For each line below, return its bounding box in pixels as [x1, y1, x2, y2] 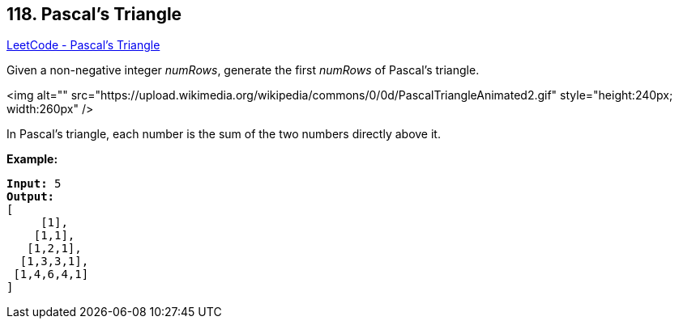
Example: [6, 152, 58, 167]
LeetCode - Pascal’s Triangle [6, 38, 160, 53]
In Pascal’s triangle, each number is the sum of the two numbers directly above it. [6, 127, 441, 141]
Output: [6, 190, 55, 204]
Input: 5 [6, 177, 62, 191]
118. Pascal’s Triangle [6, 4, 182, 24]
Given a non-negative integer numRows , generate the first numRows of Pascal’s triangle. [6, 63, 480, 78]
